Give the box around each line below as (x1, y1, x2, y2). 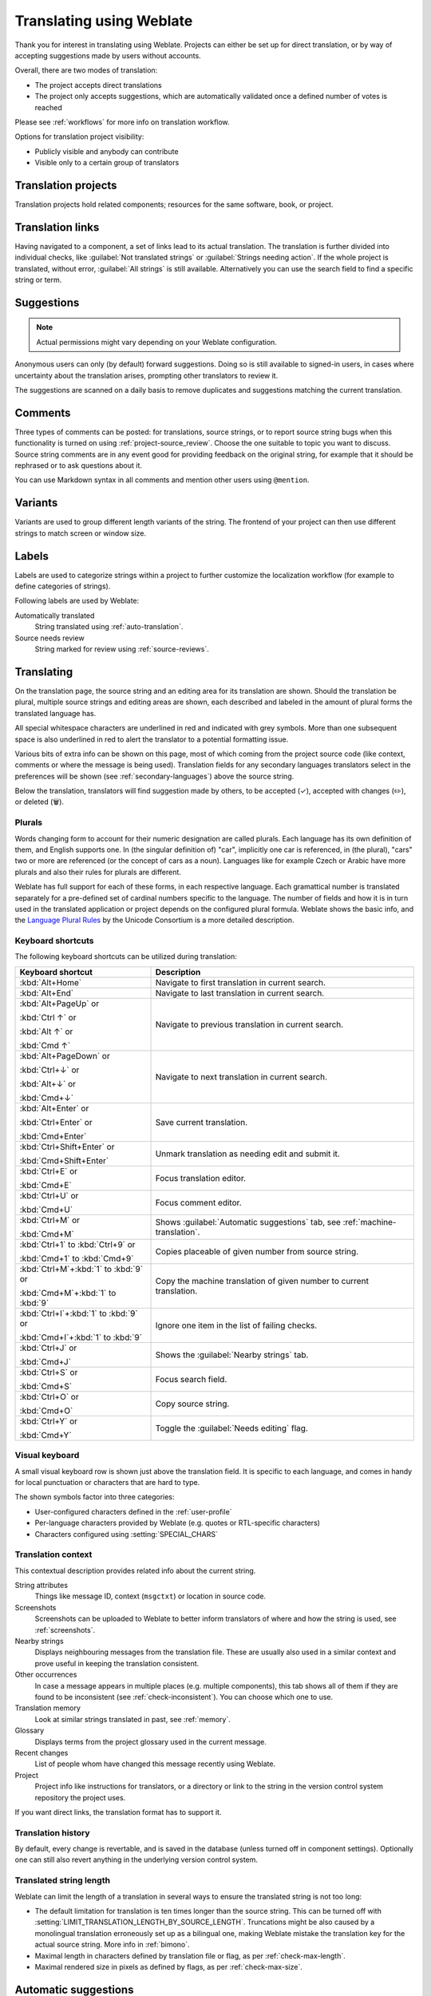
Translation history (14, 1827, 91, 1838)
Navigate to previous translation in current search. (155, 1019, 344, 1030)
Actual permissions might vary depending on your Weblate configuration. (36, 337, 277, 347)
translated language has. (14, 708, 97, 718)
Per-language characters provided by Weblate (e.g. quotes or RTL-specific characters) (34, 1518, 321, 1528)
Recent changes (14, 1748, 69, 1757)
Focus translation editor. (155, 1172, 247, 1183)
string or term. (14, 275, 62, 285)
